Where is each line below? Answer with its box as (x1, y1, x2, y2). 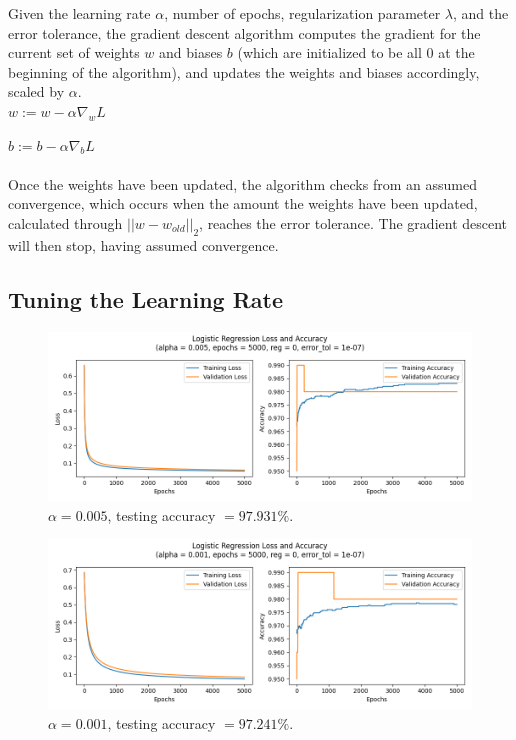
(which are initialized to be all (237, 42, 422, 63)
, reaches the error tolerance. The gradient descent (199, 212, 508, 233)
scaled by (8, 81, 65, 102)
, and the (453, 3, 509, 23)
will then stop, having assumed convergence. (8, 234, 279, 255)
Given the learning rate (8, 3, 151, 23)
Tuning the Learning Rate (8, 283, 284, 314)
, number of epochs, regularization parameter (164, 3, 441, 23)
